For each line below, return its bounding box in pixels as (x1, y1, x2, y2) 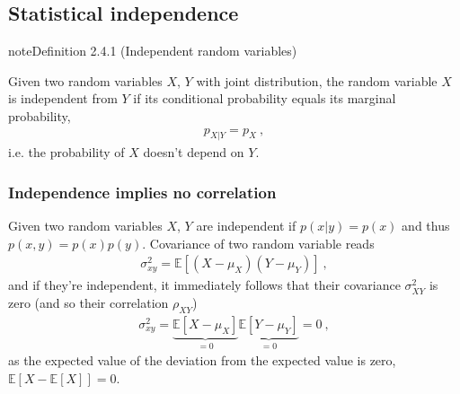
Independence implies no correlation (8, 180, 277, 203)
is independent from (8, 89, 118, 108)
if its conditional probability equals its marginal (133, 89, 396, 108)
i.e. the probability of (8, 143, 125, 162)
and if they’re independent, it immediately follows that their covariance (8, 276, 401, 294)
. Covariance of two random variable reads (142, 233, 375, 252)
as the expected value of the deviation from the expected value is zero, (8, 351, 396, 370)
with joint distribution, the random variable (196, 71, 438, 90)
